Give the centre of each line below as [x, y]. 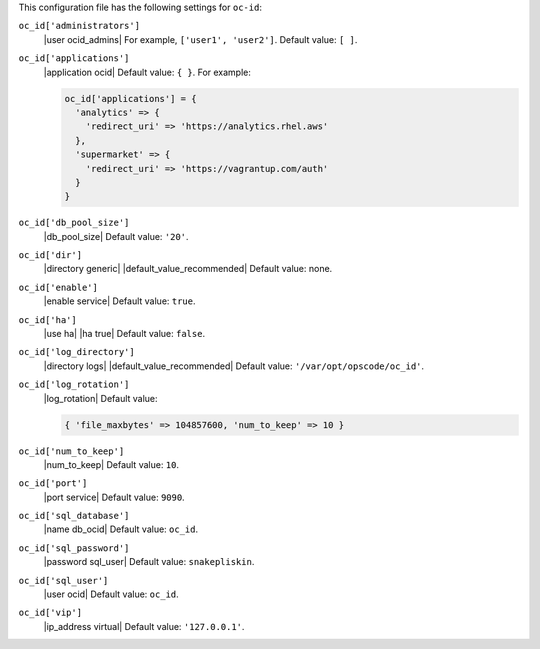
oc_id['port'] [53, 483]
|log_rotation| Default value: [101, 398]
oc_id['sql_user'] [63, 580]
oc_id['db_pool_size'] [74, 223]
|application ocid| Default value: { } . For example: [147, 72]
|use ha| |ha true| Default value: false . [124, 333]
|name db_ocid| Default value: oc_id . [121, 529]
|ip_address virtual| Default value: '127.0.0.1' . [144, 626]
